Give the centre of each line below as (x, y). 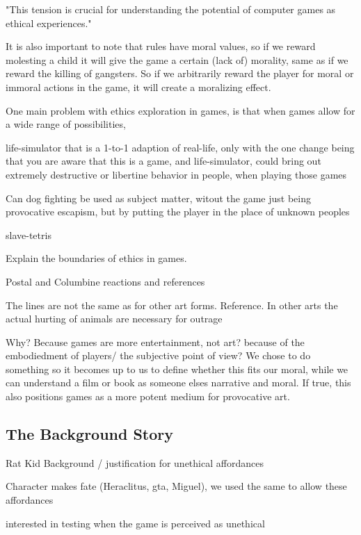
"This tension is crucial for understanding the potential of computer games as (171, 9)
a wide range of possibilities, (66, 124)
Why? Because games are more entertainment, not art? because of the (155, 341)
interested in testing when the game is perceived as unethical (135, 523)
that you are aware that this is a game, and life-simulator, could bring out (163, 161)
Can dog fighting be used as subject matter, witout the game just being (159, 198)
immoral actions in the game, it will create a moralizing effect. (138, 87)
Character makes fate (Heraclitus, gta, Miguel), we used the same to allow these (176, 486)
